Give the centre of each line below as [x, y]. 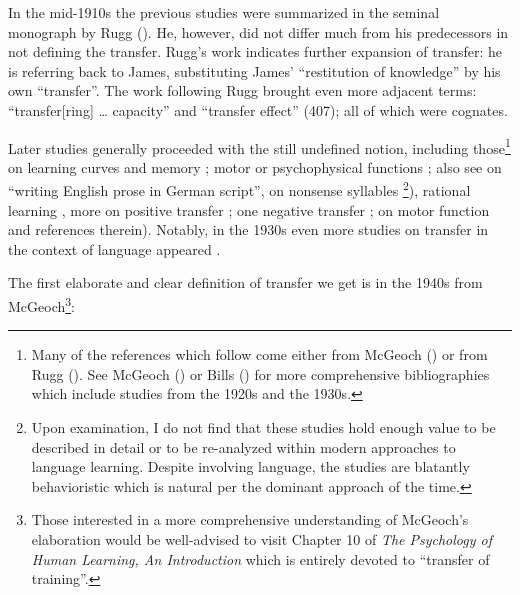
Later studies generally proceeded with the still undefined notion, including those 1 [259, 146]
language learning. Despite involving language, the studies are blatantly [250, 466]
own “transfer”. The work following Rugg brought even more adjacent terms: [242, 90]
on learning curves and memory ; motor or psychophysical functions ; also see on [255, 166]
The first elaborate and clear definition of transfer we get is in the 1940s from [245, 282]
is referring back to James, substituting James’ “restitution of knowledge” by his [254, 70]
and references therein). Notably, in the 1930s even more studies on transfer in [248, 229]
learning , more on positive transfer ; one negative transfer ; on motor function [249, 209]
